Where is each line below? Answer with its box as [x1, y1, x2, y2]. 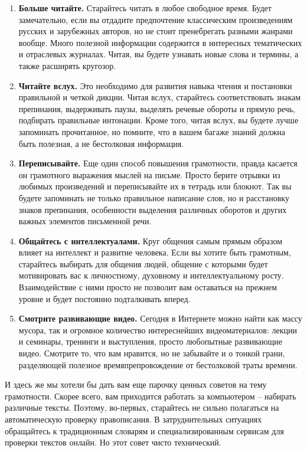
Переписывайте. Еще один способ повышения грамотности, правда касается [18, 157, 298, 169]
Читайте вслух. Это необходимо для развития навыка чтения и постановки [18, 79, 292, 91]
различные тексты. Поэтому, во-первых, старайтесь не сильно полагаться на [5, 401, 279, 414]
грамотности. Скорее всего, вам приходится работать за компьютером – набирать [5, 389, 296, 402]
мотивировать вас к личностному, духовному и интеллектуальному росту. [18, 269, 284, 281]
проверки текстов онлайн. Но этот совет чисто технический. [5, 436, 221, 448]
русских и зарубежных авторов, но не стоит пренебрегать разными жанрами [18, 25, 293, 37]
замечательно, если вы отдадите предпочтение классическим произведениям [18, 13, 293, 25]
